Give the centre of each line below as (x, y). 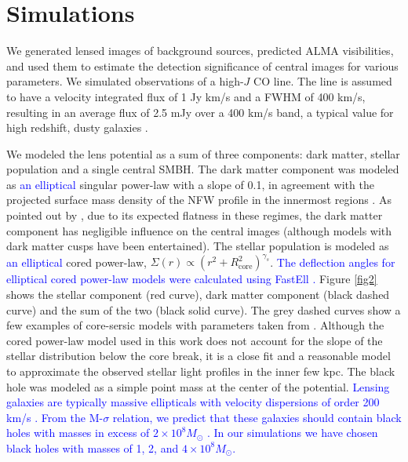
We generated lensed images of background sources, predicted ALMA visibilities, (200, 51)
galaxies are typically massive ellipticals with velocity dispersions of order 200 (193, 402)
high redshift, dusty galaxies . (77, 127)
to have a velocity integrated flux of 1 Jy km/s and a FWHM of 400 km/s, (186, 96)
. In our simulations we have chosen (293, 433)
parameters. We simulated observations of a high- (125, 81)
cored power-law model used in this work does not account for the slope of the (195, 340)
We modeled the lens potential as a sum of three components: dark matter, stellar (203, 153)
